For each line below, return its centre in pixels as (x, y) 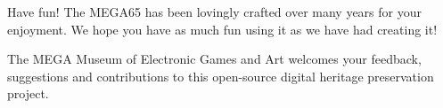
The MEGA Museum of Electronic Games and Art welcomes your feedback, (214, 59)
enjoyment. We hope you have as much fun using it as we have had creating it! (222, 29)
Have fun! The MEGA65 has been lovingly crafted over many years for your (214, 12)
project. (28, 93)
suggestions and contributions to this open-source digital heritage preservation (221, 76)
